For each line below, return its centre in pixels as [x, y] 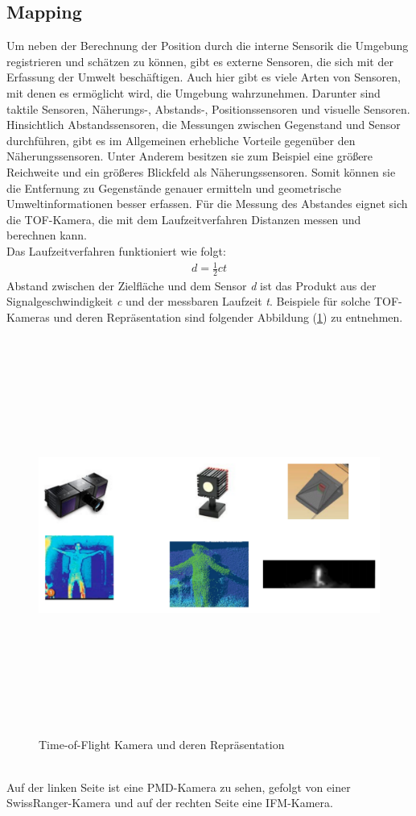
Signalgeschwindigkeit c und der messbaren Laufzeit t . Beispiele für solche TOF [203, 301]
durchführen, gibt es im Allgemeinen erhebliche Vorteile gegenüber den [181, 140]
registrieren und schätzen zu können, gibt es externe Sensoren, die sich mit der [200, 61]
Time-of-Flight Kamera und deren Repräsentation [162, 744]
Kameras [28, 317]
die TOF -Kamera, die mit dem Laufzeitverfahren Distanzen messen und [184, 219]
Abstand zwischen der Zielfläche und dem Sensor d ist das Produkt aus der [192, 285]
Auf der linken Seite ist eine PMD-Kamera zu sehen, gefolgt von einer [179, 787]
